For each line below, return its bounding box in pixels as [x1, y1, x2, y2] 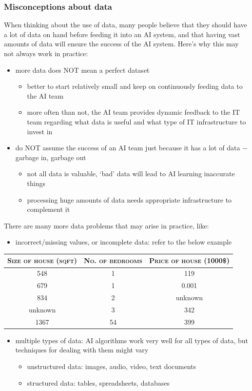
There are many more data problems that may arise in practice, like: [4, 220, 209, 230]
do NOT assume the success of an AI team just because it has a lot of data [15, 143, 240, 153]
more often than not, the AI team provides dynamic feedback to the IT [27, 107, 240, 117]
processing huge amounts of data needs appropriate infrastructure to [27, 194, 232, 205]
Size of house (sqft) [7, 255, 78, 266]
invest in [27, 126, 53, 136]
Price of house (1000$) [149, 255, 230, 266]
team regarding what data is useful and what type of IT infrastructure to [27, 116, 246, 126]
